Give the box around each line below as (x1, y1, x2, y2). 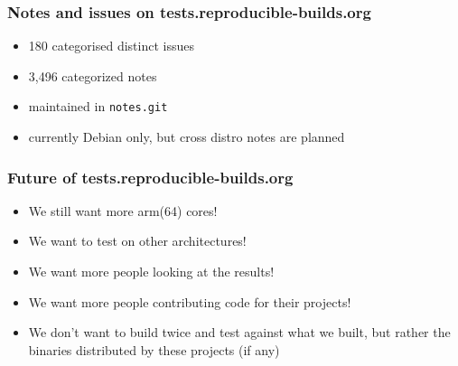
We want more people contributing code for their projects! (28, 292, 351, 311)
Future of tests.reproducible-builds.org (7, 165, 294, 188)
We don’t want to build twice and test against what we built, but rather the (28, 323, 451, 342)
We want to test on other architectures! (28, 231, 247, 250)
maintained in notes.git (28, 97, 168, 116)
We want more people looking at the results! (28, 262, 275, 281)
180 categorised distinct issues (28, 36, 194, 55)
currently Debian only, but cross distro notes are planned (28, 127, 345, 146)
